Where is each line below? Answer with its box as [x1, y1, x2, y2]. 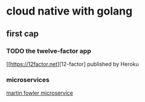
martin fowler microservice [6, 89, 74, 97]
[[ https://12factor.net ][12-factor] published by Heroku [6, 60, 139, 67]
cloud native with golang [6, 4, 133, 18]
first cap [6, 29, 39, 39]
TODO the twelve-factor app [6, 47, 92, 55]
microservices [6, 75, 50, 84]
